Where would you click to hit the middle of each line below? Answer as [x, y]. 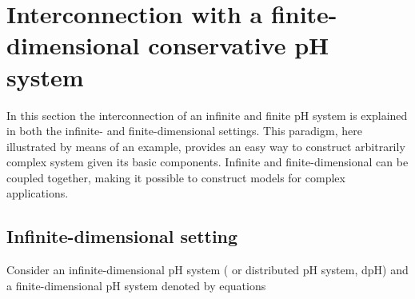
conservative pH [239, 45]
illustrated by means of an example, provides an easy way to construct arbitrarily [206, 146]
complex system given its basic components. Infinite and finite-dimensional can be [207, 162]
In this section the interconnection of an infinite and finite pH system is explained [207, 115]
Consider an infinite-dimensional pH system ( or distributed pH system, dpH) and [207, 270]
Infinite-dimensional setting [122, 236]
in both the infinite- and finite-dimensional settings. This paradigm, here [184, 131]
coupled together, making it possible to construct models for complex [176, 177]
